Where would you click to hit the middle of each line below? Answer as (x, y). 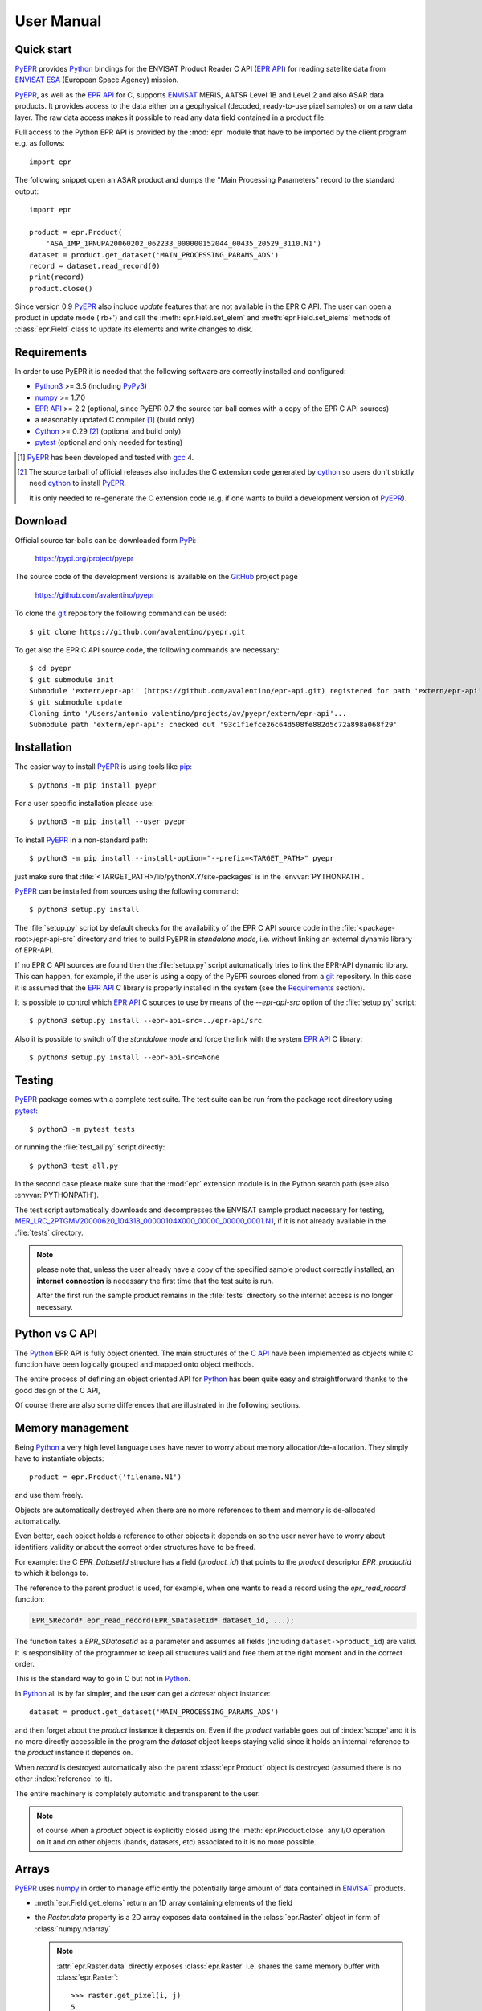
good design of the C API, (57, 1390)
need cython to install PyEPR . (78, 483)
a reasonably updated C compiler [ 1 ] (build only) (114, 420)
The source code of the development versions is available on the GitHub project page (157, 577)
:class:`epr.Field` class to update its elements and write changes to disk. (134, 329)
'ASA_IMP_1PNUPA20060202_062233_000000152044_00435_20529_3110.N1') (183, 244)
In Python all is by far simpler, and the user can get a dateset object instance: (143, 1693)
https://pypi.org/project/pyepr (84, 558)
